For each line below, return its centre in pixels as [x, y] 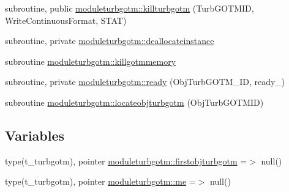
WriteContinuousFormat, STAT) [66, 20]
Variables [35, 135]
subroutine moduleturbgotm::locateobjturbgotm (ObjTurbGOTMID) [134, 102]
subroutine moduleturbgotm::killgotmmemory [91, 61]
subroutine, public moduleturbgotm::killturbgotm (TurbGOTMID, [129, 8]
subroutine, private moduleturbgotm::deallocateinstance [110, 41]
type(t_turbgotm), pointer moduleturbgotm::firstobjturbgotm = [126, 161]
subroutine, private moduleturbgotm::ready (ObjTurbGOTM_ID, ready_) [145, 82]
